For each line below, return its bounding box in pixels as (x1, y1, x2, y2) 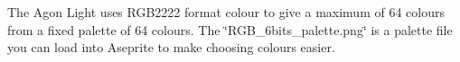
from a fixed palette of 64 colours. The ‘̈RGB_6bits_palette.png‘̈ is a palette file (7, 20, 453, 39)
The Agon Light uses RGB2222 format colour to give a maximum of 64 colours (7, 3, 445, 21)
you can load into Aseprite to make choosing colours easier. (7, 38, 335, 57)
